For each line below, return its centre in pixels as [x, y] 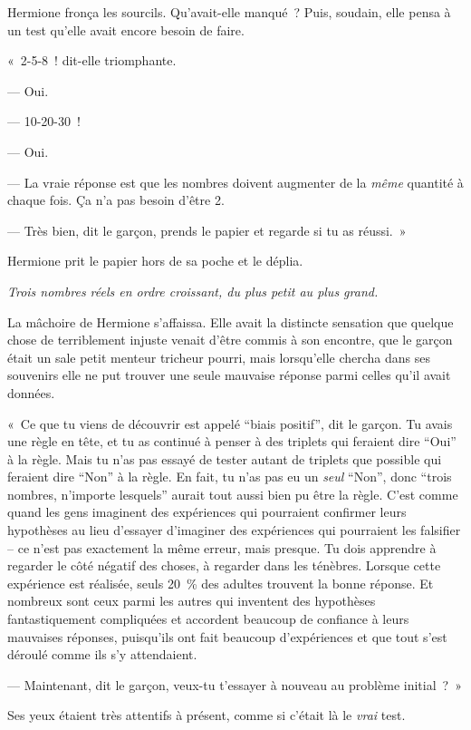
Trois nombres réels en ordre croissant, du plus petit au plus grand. [193, 291]
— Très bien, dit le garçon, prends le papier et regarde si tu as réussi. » [207, 230]
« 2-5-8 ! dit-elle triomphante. [92, 60]
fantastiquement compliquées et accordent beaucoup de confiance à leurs [208, 619]
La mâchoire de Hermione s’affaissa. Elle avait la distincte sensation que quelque [231, 321]
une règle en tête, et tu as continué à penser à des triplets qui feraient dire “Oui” [232, 441]
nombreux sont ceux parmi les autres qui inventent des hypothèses [192, 601]
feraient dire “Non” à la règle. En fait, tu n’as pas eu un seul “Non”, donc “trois [230, 477]
